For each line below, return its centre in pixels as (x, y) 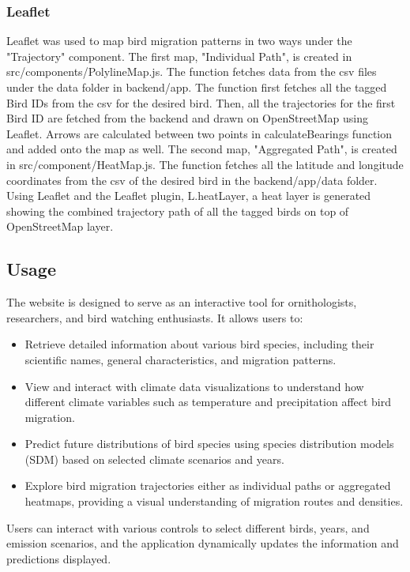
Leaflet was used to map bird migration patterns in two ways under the (179, 41)
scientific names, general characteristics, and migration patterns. (181, 359)
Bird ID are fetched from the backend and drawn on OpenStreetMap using (188, 118)
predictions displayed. (59, 558)
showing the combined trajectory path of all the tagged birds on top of (178, 211)
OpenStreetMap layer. (60, 226)
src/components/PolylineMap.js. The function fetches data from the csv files (192, 71)
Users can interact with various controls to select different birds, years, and (188, 527)
